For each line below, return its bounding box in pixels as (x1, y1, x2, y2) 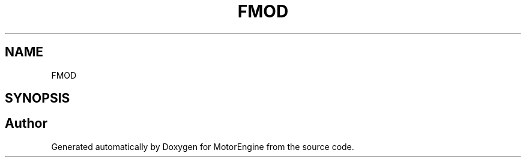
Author (5, 116, 47, 131)
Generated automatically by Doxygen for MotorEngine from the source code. (51, 141, 354, 152)
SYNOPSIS (5, 91, 70, 106)
